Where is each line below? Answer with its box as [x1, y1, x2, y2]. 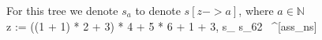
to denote [135, 2, 181, 18]
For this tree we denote [6, 2, 118, 18]
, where [238, 2, 274, 18]
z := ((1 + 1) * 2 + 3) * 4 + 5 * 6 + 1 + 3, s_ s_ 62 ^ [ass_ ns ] [6, 17, 317, 34]
